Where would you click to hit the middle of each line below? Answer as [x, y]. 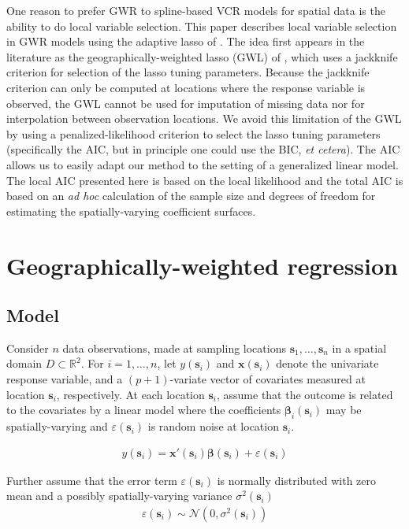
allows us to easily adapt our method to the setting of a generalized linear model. [203, 164]
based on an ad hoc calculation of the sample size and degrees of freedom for [191, 196]
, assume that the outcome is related [305, 394]
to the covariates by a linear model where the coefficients [144, 410]
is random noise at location [213, 426]
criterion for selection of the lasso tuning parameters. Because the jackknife [188, 72]
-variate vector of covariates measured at [268, 379]
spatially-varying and [57, 426]
